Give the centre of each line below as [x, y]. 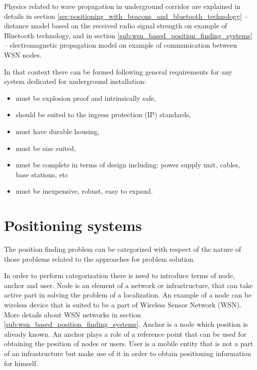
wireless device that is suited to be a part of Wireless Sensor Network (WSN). [123, 304]
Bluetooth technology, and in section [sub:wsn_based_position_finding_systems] [128, 35]
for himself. [21, 363]
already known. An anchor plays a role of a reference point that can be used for [125, 333]
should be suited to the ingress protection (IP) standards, [103, 114]
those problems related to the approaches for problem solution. [100, 259]
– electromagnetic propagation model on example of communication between [121, 45]
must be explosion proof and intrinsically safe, [86, 98]
